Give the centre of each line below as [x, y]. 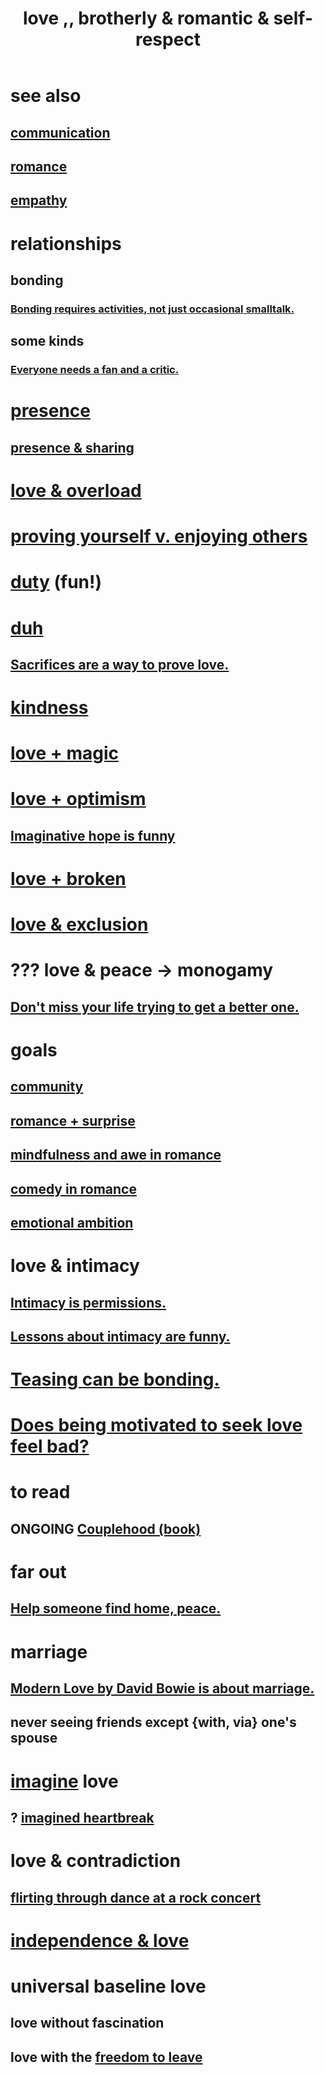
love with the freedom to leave [106, 2057]
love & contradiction [96, 1861]
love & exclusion [79, 924]
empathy [39, 200]
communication [60, 132]
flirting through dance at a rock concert [136, 1897]
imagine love [64, 1781]
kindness [49, 708]
